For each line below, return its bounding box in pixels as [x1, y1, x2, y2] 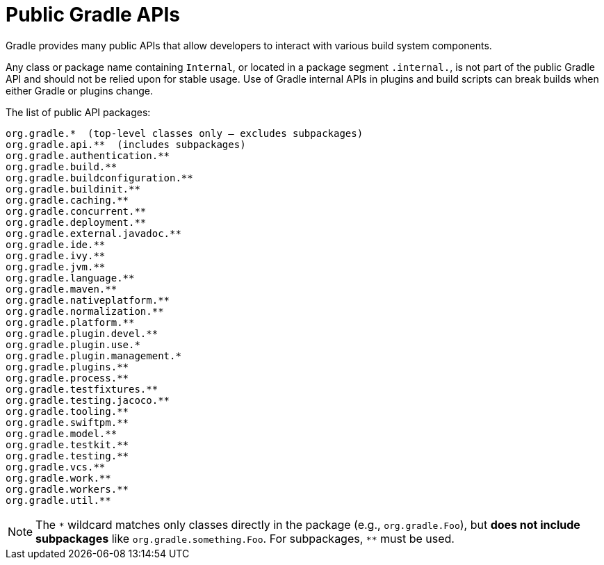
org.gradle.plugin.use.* [6, 338, 140, 350]
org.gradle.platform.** [6, 316, 135, 328]
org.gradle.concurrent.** [6, 205, 147, 217]
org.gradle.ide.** [6, 238, 106, 250]
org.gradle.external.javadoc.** [6, 227, 181, 239]
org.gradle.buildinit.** [6, 183, 140, 195]
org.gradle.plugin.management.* [6, 350, 181, 361]
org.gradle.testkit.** [6, 439, 129, 450]
